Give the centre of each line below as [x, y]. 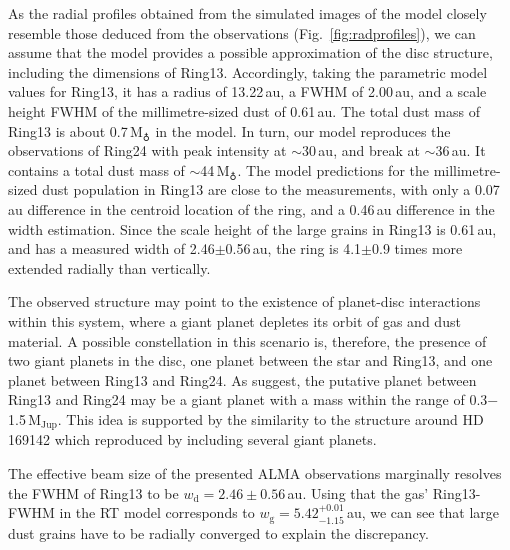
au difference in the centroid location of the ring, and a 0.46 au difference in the [251, 208]
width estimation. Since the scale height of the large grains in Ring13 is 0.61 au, [252, 228]
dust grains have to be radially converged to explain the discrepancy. [218, 532]
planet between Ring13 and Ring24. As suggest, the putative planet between [242, 379]
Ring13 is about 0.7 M [75, 130]
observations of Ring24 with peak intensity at [147, 150]
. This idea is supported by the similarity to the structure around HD [270, 418]
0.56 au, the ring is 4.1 [293, 248]
